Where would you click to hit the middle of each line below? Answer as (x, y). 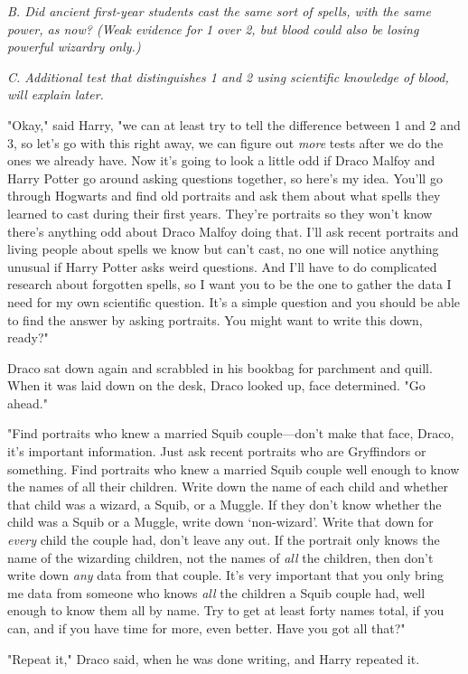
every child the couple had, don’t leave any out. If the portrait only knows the (224, 540)
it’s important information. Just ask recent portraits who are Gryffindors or (217, 451)
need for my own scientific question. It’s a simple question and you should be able (234, 301)
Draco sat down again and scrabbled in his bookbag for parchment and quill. (220, 367)
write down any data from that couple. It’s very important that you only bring (225, 575)
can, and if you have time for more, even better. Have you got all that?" (206, 628)
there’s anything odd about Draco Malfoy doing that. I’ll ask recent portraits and (233, 231)
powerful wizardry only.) (74, 47)
